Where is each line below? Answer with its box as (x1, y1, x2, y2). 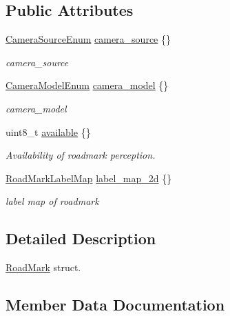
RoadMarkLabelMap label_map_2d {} (6, 170, 172, 185)
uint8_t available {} (6, 124, 91, 139)
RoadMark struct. (6, 260, 81, 275)
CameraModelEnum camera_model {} (6, 78, 169, 92)
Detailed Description (6, 228, 156, 249)
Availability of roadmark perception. (6, 148, 156, 162)
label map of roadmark (6, 194, 99, 208)
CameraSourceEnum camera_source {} (6, 32, 171, 46)
